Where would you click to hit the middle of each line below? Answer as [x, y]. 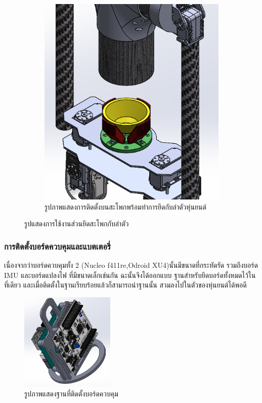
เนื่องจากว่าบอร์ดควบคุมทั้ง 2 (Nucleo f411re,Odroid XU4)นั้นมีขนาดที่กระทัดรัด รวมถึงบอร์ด [131, 265]
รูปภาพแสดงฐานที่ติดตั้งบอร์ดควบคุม [71, 394]
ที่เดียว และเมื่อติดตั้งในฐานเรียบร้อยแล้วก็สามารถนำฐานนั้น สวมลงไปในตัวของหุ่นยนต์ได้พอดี [125, 285]
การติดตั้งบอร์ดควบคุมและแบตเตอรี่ [58, 246]
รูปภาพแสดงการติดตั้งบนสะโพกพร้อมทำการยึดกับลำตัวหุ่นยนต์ [125, 206]
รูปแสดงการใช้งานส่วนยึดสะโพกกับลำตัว [77, 224]
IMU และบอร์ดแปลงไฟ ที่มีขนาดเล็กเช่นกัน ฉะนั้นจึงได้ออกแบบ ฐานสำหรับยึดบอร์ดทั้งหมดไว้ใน [130, 275]
